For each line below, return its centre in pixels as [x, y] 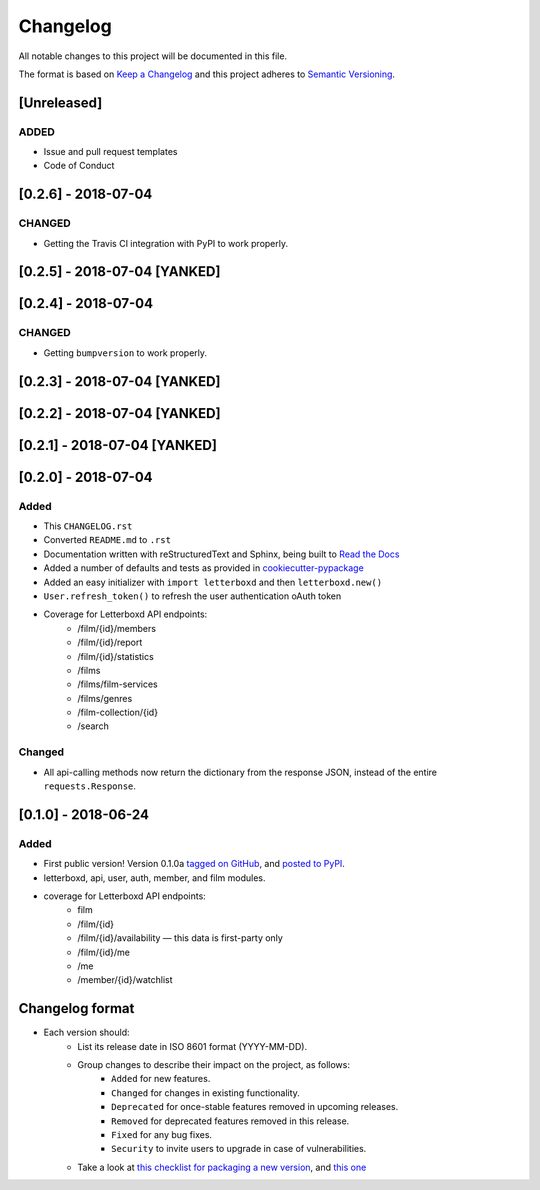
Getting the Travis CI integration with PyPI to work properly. [166, 243]
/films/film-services [118, 684]
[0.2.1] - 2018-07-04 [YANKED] [117, 445]
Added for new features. [161, 1079]
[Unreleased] [60, 102]
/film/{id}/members [117, 628]
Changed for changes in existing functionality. [205, 1092]
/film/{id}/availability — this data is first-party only [180, 938]
